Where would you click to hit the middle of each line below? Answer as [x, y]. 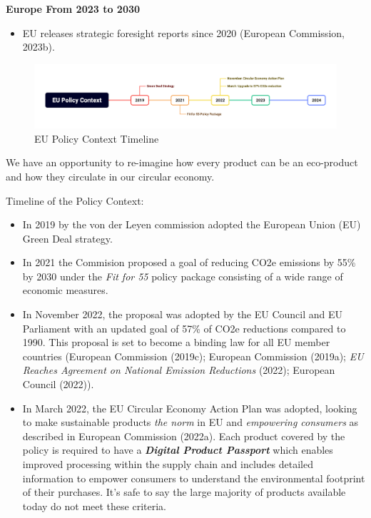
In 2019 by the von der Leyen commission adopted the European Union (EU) [192, 224]
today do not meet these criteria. [94, 506]
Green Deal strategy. [67, 238]
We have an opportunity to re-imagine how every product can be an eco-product [182, 162]
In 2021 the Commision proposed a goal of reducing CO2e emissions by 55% [189, 262]
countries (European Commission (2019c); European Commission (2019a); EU [193, 356]
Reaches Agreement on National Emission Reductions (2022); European [179, 370]
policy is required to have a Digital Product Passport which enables [178, 450]
